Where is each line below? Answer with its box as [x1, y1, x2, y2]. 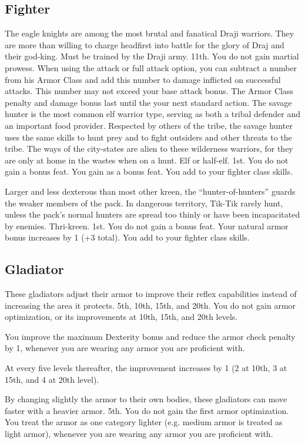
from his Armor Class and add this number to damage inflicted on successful [5, 73, 281, 85]
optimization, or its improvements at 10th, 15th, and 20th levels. [5, 311, 238, 323]
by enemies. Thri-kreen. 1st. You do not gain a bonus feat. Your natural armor [5, 219, 289, 232]
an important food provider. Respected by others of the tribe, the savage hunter [5, 119, 293, 131]
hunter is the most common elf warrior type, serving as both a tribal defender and [5, 108, 301, 120]
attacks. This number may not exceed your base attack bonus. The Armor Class [5, 85, 293, 97]
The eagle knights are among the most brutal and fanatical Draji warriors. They [5, 27, 294, 39]
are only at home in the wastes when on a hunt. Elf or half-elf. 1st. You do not [5, 153, 289, 166]
